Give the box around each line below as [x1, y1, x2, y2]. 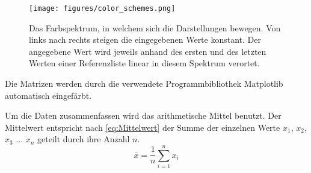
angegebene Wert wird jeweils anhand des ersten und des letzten [29, 45, 266, 57]
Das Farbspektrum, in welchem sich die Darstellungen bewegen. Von [29, 21, 281, 34]
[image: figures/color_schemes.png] [29, 4, 176, 13]
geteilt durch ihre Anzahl [37, 133, 130, 145]
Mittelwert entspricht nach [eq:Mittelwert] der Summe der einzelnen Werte [5, 121, 280, 133]
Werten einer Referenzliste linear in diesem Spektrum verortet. [29, 57, 260, 69]
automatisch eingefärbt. [5, 89, 92, 101]
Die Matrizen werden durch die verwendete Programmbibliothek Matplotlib [5, 77, 283, 90]
